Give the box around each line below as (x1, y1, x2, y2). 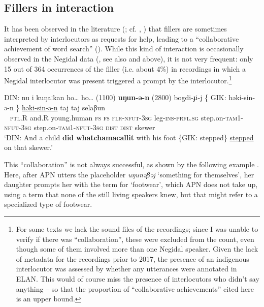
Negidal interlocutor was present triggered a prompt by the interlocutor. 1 (4, 74, 232, 85)
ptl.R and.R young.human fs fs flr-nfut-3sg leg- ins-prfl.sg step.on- (10, 112, 226, 122)
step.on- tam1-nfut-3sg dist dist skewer (34, 122, 155, 133)
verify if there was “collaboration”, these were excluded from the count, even (16, 233, 254, 244)
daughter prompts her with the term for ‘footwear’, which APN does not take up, (4, 179, 258, 190)
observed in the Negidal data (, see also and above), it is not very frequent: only (4, 53, 253, 64)
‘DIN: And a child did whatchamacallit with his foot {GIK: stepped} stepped (4, 132, 254, 142)
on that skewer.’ (4, 142, 53, 152)
